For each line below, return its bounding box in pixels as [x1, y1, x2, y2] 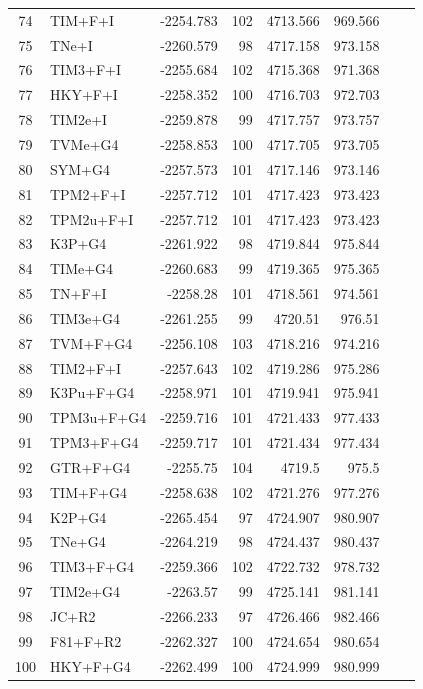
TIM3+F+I [50, 59, 121, 80]
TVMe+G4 [50, 133, 119, 154]
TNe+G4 [50, 531, 106, 552]
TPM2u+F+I [50, 208, 134, 229]
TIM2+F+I [50, 357, 121, 378]
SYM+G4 [50, 158, 111, 179]
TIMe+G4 [50, 258, 114, 279]
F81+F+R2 [50, 630, 122, 651]
